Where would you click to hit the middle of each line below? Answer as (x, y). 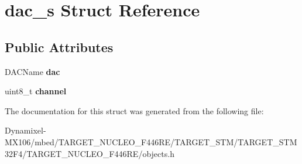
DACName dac (32, 71)
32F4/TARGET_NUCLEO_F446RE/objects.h (90, 153)
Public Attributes (59, 47)
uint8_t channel (36, 91)
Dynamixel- (25, 130)
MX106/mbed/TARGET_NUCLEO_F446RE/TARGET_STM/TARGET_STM (151, 141)
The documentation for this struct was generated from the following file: (134, 110)
